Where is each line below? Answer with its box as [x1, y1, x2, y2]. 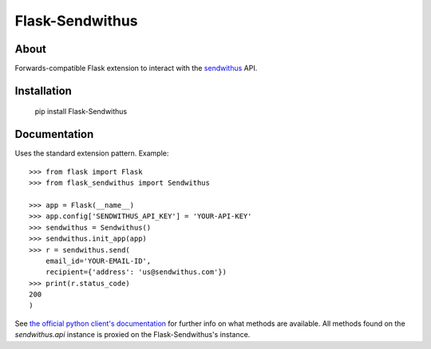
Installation [14, 84, 72, 97]
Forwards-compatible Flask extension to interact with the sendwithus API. [14, 64, 258, 73]
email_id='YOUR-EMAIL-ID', [45, 256, 152, 265]
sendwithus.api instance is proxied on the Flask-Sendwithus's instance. [14, 330, 251, 339]
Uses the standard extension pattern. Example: [14, 148, 169, 159]
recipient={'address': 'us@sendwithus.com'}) [45, 268, 227, 276]
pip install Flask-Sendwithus [34, 107, 128, 116]
